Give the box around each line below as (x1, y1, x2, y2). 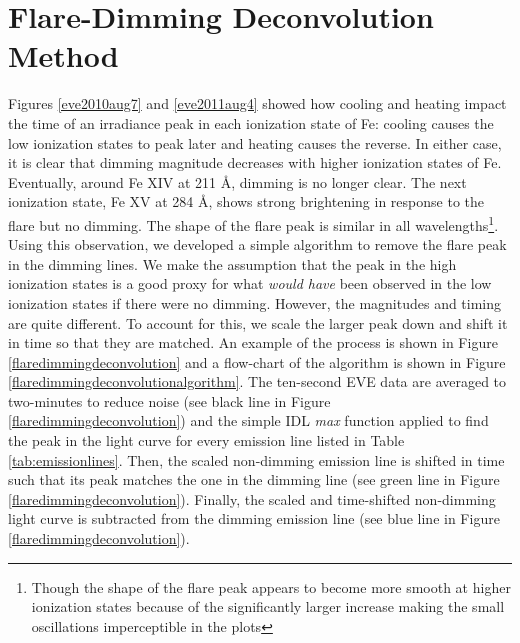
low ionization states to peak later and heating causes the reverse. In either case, (8, 132, 502, 153)
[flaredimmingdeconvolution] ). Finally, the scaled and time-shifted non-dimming (8, 488, 496, 509)
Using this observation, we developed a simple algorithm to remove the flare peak (8, 234, 507, 255)
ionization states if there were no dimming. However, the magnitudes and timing (8, 292, 502, 313)
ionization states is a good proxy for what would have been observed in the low (8, 273, 492, 294)
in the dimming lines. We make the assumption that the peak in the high (8, 253, 457, 274)
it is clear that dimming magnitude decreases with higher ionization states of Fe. (8, 152, 502, 173)
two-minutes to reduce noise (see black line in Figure (8, 390, 331, 411)
